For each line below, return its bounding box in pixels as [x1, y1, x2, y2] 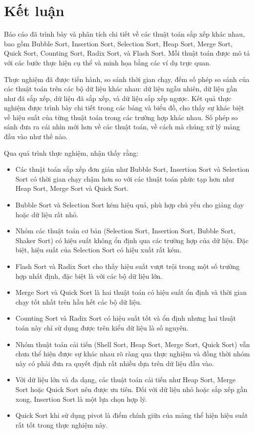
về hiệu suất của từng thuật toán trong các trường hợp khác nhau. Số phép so [4, 112, 238, 122]
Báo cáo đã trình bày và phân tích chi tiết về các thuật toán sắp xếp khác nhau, [4, 29, 245, 39]
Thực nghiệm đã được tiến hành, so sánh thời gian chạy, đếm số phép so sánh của [4, 74, 250, 84]
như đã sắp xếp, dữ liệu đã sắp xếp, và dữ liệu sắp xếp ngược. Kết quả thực [4, 93, 232, 103]
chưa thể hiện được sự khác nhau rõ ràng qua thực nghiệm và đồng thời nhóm [15, 349, 250, 359]
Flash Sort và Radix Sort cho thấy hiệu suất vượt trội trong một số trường [15, 261, 240, 271]
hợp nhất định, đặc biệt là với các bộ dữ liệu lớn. [15, 270, 163, 281]
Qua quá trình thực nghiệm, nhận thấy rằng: [4, 147, 139, 158]
